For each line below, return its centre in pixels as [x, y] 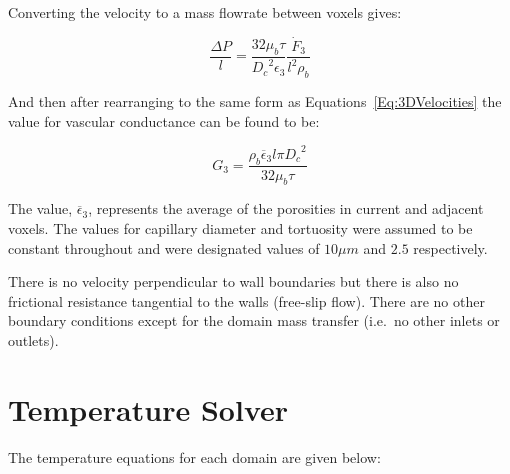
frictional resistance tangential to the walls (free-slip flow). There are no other [246, 300]
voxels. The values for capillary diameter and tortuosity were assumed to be [240, 227]
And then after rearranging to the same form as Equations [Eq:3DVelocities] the [255, 101]
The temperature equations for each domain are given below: [194, 456]
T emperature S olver [148, 408]
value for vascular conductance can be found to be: [164, 120]
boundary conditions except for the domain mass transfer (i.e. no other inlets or [254, 320]
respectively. [450, 247]
